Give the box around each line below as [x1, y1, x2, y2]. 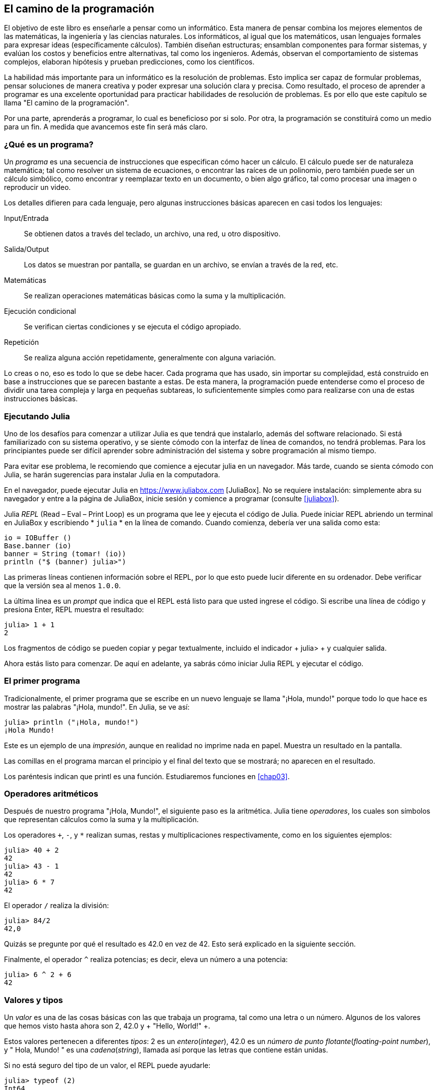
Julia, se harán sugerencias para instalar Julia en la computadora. [4, 470, 220, 479]
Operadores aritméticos [4, 789, 98, 799]
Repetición [4, 338, 39, 347]
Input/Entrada [4, 214, 49, 223]
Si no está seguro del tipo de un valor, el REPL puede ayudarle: [4, 1061, 211, 1070]
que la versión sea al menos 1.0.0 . [4, 581, 121, 590]
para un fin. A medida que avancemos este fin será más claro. [4, 122, 208, 131]
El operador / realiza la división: [4, 901, 109, 910]
